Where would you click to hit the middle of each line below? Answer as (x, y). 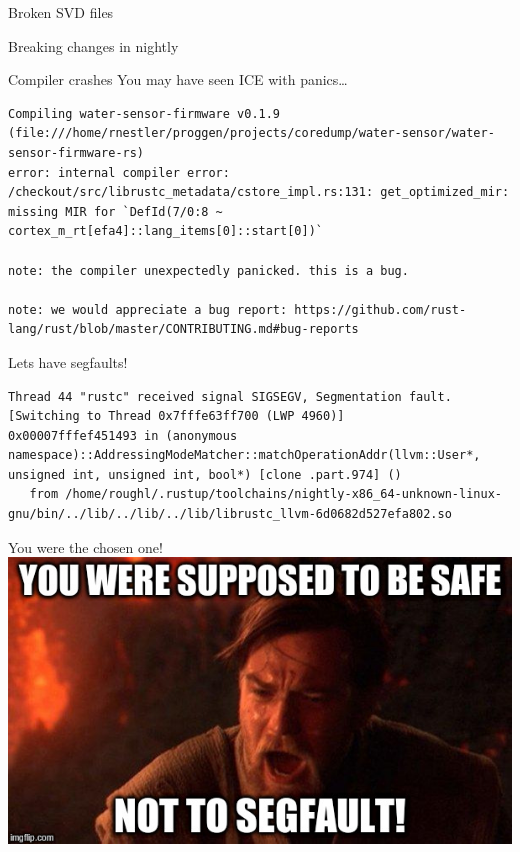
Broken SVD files (61, 12)
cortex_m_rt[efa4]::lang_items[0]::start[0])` (165, 231)
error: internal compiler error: (119, 172)
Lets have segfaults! (68, 361)
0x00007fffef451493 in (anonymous (123, 435)
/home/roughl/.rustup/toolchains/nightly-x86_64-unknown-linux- (283, 494)
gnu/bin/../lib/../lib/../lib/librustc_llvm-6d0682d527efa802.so (230, 514)
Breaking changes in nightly (93, 45)
